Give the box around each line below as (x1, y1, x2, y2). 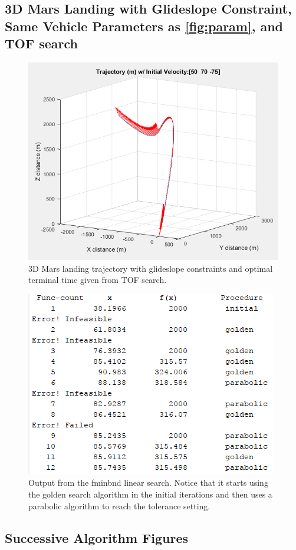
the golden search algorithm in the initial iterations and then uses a (28, 488, 272, 500)
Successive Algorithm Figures (5, 528, 188, 546)
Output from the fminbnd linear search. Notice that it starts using (28, 476, 268, 489)
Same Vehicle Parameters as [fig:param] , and (5, 17, 283, 35)
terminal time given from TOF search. (28, 274, 167, 286)
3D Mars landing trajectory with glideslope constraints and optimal (28, 262, 273, 274)
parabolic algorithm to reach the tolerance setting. (28, 499, 211, 512)
